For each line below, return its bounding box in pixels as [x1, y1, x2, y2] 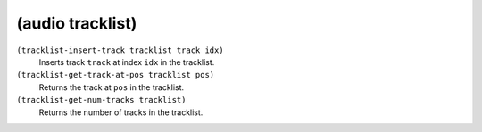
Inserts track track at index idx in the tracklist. [38, 56, 215, 67]
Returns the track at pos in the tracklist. [38, 81, 185, 93]
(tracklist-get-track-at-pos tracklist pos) [16, 70, 215, 80]
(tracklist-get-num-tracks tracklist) [16, 95, 187, 105]
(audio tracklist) [16, 13, 137, 33]
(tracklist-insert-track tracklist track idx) [16, 45, 224, 55]
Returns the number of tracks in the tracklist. [38, 107, 204, 118]
